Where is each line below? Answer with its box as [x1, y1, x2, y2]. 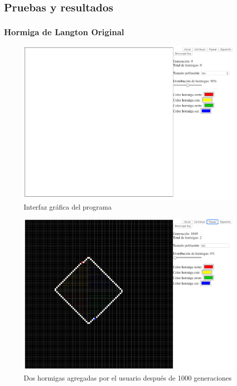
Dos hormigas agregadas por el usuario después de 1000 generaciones [24, 372, 232, 383]
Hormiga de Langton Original [4, 25, 124, 38]
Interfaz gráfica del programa [24, 201, 112, 212]
